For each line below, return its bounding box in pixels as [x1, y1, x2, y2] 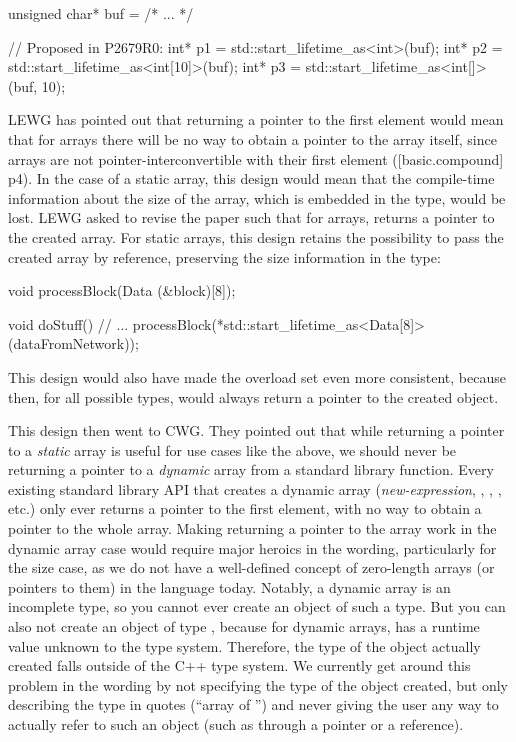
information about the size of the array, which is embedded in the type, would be [8, 187, 506, 208]
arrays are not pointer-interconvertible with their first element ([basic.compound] [8, 148, 504, 169]
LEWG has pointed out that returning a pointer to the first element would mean [8, 109, 504, 130]
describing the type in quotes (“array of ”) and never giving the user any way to [8, 694, 499, 715]
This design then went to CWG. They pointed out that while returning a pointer [8, 420, 505, 441]
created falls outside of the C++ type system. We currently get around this [8, 655, 471, 676]
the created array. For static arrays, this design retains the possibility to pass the [8, 226, 504, 247]
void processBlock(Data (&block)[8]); [8, 280, 236, 301]
